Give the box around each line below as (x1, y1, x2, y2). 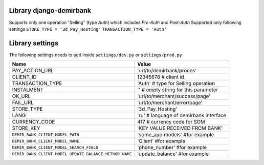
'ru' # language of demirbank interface (137, 112, 227, 119)
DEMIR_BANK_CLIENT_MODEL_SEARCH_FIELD (12, 144, 99, 150)
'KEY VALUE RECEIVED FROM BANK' (137, 125, 223, 132)
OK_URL (12, 93, 31, 100)
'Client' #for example (137, 138, 186, 144)
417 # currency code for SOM (137, 119, 205, 125)
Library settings (9, 39, 59, 47)
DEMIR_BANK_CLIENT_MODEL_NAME (12, 138, 79, 144)
